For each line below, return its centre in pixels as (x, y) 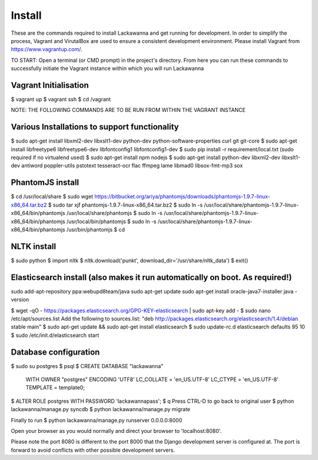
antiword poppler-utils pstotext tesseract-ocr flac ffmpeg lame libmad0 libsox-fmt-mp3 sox (132, 166)
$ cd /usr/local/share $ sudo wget (52, 197)
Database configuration (55, 352)
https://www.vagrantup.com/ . (47, 49)
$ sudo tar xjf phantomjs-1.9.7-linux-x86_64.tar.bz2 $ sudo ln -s (125, 205)
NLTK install (33, 246)
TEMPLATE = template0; (55, 388)
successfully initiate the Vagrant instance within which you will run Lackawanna (107, 68)
